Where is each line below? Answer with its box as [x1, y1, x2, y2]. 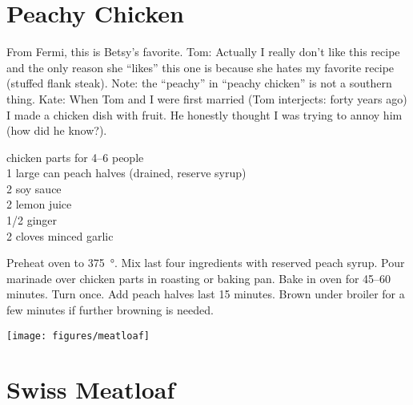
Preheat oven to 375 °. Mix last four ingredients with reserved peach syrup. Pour [6, 254, 405, 271]
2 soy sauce [6, 180, 62, 196]
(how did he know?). [6, 122, 107, 139]
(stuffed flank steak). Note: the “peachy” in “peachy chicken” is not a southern [6, 75, 392, 91]
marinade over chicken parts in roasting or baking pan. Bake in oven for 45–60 [6, 269, 391, 286]
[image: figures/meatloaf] [6, 330, 150, 342]
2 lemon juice [6, 196, 72, 213]
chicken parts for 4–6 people [6, 148, 144, 165]
